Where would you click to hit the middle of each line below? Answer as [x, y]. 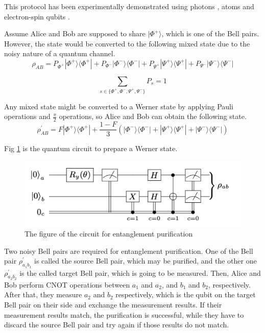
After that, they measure [43, 294]
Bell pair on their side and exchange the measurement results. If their [113, 305]
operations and [27, 116]
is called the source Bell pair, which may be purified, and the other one [146, 261]
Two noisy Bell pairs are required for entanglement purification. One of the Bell [129, 251]
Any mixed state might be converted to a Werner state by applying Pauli [119, 106]
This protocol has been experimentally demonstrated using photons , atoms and [129, 6]
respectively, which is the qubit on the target [186, 294]
